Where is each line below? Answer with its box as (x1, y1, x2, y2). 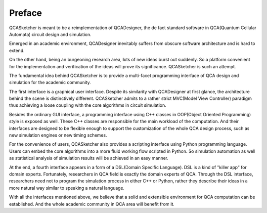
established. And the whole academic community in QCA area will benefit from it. (9, 201, 175, 207)
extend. (9, 47, 25, 53)
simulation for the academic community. (9, 80, 91, 85)
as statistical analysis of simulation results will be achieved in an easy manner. (9, 155, 169, 161)
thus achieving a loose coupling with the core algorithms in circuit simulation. (9, 102, 167, 108)
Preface (9, 7, 42, 18)
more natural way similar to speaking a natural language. (9, 185, 125, 191)
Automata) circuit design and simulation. (9, 31, 91, 37)
